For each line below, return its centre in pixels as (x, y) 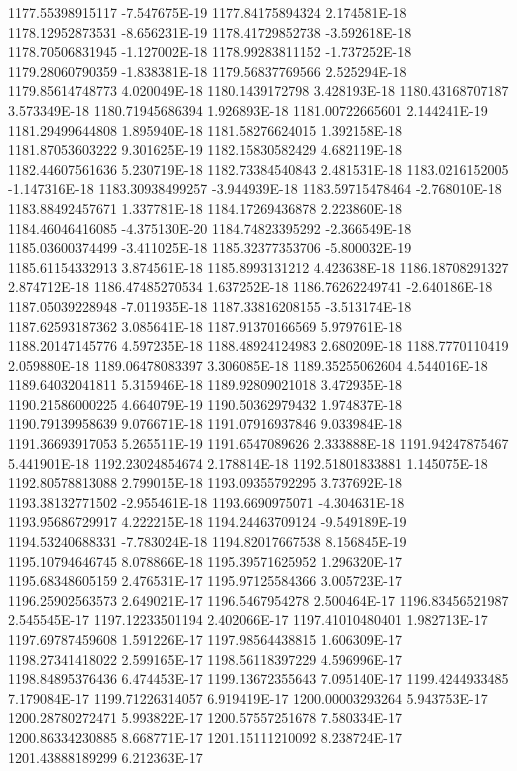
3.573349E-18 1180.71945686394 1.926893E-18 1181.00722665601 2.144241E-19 (248, 109)
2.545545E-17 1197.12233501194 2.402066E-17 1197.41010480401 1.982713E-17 (248, 619)
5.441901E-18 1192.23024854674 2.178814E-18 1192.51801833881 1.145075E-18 (248, 462)
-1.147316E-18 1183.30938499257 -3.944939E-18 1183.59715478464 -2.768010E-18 (255, 188)
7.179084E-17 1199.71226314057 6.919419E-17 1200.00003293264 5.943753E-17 (248, 697)
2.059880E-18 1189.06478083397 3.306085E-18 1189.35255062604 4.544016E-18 (248, 364)
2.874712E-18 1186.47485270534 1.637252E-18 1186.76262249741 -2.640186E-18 (250, 286)
